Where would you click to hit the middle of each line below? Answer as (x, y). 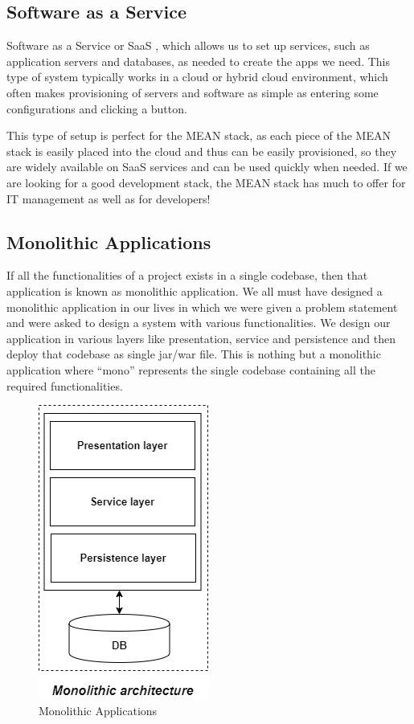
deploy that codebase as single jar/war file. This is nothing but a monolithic (194, 354)
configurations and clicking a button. (97, 108)
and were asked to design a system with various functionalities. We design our (199, 323)
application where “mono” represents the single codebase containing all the (191, 369)
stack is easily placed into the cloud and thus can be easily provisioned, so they (202, 151)
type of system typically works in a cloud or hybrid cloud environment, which (197, 77)
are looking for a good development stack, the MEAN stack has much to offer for (206, 182)
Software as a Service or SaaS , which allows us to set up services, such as (188, 45)
